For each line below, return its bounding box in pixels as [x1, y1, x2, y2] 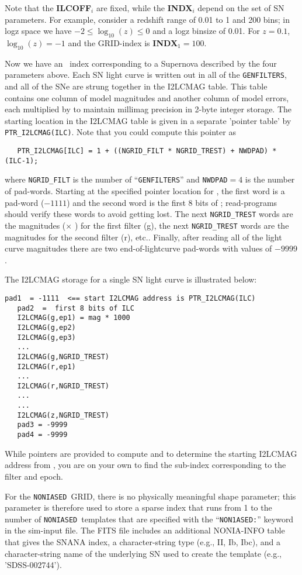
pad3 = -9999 [17, 421, 68, 429]
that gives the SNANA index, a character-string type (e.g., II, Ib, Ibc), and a [5, 536, 280, 548]
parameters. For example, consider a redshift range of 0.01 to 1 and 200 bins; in [5, 13, 290, 25]
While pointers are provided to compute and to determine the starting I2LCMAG [5, 447, 297, 459]
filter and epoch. [5, 470, 64, 482]
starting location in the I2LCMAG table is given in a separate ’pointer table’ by [5, 114, 291, 126]
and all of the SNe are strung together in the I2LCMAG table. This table [5, 80, 268, 92]
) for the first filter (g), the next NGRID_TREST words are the [74, 219, 289, 231]
